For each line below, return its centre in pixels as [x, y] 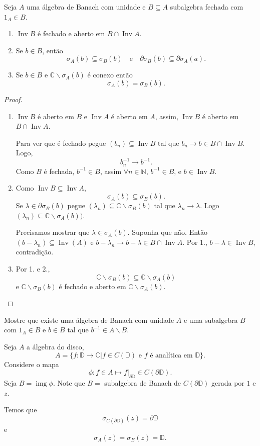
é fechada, [59, 171]
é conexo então [110, 75]
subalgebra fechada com [207, 7]
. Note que [69, 383]
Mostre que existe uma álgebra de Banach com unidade [89, 320]
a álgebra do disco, [55, 347]
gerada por [228, 383]
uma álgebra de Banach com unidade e [86, 7]
